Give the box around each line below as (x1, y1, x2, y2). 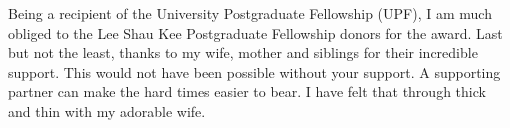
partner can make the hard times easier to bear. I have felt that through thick (8, 81, 486, 102)
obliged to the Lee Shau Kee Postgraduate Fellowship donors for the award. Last (8, 22, 503, 43)
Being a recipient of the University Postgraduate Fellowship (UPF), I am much (8, 3, 492, 23)
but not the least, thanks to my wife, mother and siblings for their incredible (8, 42, 478, 63)
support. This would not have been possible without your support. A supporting (8, 61, 501, 82)
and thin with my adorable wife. (8, 100, 206, 121)
